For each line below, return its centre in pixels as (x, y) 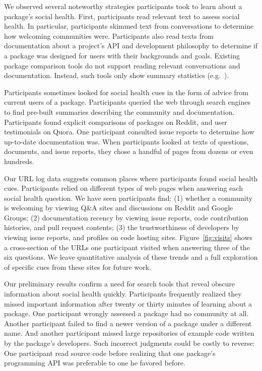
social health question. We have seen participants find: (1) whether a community (128, 198)
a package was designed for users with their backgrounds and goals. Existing (122, 55)
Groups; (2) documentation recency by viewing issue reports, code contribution (126, 217)
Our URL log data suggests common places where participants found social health (131, 178)
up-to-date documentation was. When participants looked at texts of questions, (126, 141)
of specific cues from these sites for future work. (78, 267)
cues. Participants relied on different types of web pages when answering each (123, 188)
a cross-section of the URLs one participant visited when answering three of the (127, 247)
